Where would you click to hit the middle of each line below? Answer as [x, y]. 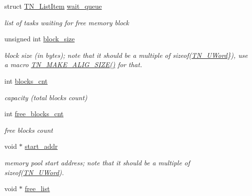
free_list [37, 188]
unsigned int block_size [40, 39]
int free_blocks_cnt [34, 114]
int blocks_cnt [26, 80]
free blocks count [29, 130]
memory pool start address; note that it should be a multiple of [97, 162]
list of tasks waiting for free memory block [67, 22]
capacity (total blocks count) [46, 97]
